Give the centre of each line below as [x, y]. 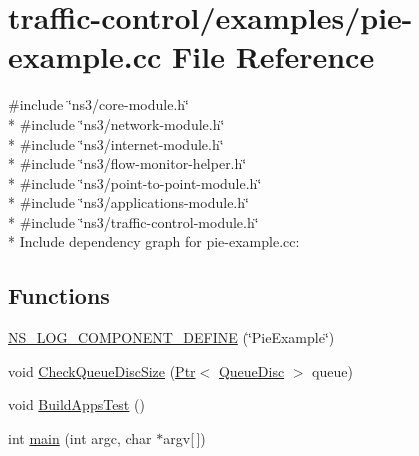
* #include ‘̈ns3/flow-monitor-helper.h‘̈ [127, 163]
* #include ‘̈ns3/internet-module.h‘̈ [116, 143]
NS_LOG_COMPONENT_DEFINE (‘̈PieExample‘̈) [171, 337]
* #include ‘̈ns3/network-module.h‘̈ [116, 123]
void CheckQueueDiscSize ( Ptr [102, 370]
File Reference [273, 56]
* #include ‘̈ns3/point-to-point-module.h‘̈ [135, 182]
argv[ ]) [184, 438]
